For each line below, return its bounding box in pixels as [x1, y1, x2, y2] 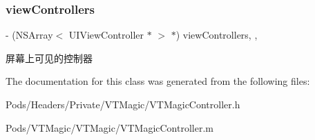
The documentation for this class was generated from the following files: [6, 74, 310, 88]
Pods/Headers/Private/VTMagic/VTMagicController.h [6, 97, 240, 111]
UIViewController [68, 28, 144, 42]
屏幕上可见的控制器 [6, 50, 93, 65]
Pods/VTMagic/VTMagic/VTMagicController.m [6, 120, 213, 134]
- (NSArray [6, 28, 53, 42]
